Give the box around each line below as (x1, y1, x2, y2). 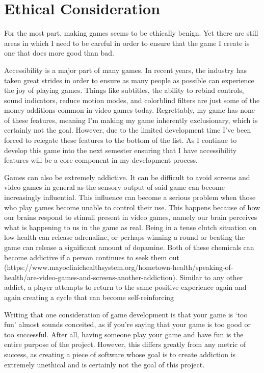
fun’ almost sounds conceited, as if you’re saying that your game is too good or (4, 319, 251, 330)
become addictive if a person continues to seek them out (4, 252, 180, 262)
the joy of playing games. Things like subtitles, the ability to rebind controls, (4, 85, 244, 95)
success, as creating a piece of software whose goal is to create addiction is (4, 349, 236, 359)
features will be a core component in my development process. (4, 155, 198, 165)
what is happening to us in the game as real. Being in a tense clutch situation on (4, 221, 257, 232)
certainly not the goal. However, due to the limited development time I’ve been (4, 125, 251, 135)
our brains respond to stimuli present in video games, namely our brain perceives (4, 212, 257, 222)
